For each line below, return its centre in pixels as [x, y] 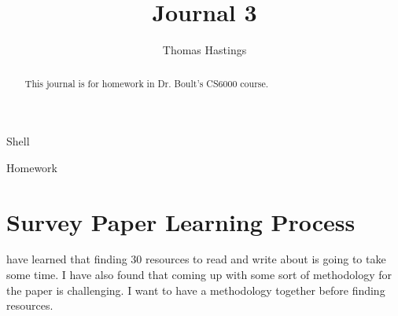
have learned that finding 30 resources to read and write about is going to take [196, 259]
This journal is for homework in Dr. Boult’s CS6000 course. [147, 83]
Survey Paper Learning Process [181, 221]
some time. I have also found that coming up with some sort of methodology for [199, 275]
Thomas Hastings [205, 50]
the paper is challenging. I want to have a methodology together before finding [196, 290]
